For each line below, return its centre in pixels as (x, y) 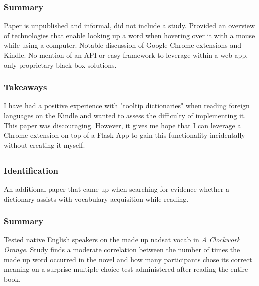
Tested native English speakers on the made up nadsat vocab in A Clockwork (122, 240)
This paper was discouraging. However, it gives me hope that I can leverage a (123, 125)
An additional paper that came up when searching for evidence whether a (117, 189)
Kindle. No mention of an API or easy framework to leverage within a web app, (126, 55)
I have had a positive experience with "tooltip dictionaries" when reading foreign (127, 105)
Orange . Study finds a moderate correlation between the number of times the (122, 250)
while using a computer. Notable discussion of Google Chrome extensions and (123, 45)
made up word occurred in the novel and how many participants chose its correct (128, 259)
